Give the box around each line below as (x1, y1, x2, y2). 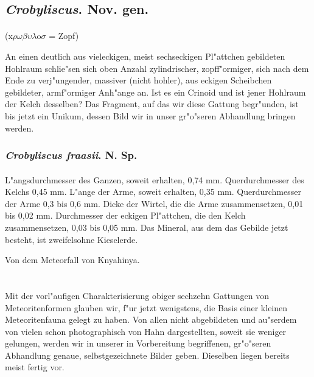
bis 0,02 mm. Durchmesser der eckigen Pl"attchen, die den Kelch (5, 209, 246, 222)
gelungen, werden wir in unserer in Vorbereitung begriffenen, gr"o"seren (5, 337, 271, 350)
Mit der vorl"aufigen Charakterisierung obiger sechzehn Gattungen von (5, 289, 269, 301)
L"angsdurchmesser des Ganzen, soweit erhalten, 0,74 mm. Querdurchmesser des (5, 173, 304, 186)
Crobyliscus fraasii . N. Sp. (5, 147, 138, 163)
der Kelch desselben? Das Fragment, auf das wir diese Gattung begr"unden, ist (5, 97, 299, 110)
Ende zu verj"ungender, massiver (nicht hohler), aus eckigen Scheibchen (5, 74, 272, 86)
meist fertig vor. (5, 361, 65, 373)
